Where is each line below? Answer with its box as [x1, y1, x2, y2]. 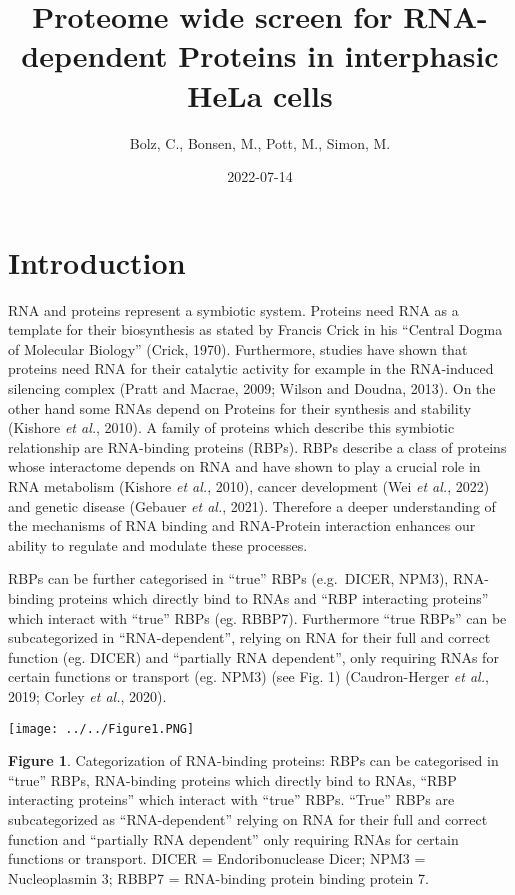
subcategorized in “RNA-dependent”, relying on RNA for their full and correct [8, 627, 491, 648]
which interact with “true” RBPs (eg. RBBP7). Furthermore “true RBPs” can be [8, 607, 507, 628]
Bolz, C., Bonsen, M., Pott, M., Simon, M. [129, 132, 391, 153]
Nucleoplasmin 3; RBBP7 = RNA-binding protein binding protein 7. [8, 867, 429, 888]
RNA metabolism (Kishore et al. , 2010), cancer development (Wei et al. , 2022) [8, 475, 490, 496]
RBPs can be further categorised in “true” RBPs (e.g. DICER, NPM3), [8, 568, 449, 589]
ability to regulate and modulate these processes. [8, 534, 308, 555]
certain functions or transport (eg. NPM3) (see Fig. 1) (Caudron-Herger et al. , [8, 666, 489, 687]
